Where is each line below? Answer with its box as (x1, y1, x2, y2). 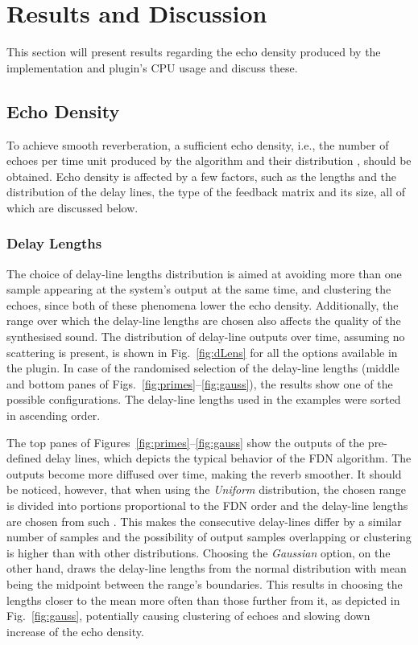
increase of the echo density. (6, 622, 144, 639)
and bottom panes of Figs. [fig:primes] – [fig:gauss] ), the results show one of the (6, 375, 393, 392)
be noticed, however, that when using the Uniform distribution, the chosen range (6, 481, 406, 498)
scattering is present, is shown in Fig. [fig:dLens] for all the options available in (6, 343, 398, 360)
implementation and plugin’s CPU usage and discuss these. (6, 59, 298, 76)
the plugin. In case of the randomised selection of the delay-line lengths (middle (6, 359, 399, 376)
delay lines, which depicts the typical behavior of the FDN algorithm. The (45, 450, 412, 466)
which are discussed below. (6, 199, 139, 216)
